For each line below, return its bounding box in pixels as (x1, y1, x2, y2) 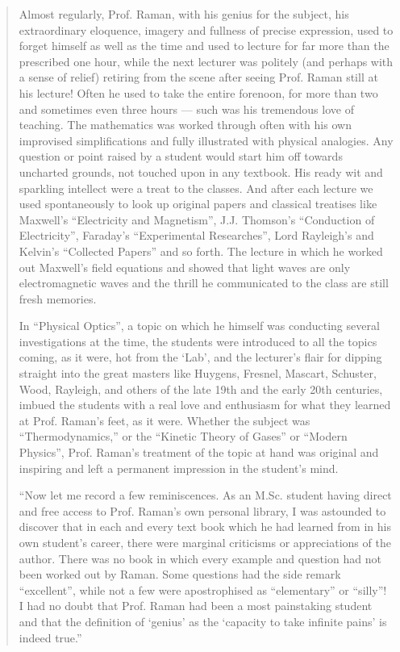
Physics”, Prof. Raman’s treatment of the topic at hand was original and (19, 444, 379, 461)
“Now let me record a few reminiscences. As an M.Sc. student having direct (19, 487, 392, 504)
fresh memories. (19, 290, 97, 307)
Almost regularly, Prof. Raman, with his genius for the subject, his (19, 6, 349, 22)
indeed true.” (19, 629, 82, 646)
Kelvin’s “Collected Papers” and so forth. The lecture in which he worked (19, 242, 383, 259)
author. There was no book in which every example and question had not (19, 550, 381, 566)
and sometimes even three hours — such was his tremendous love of (19, 100, 354, 117)
